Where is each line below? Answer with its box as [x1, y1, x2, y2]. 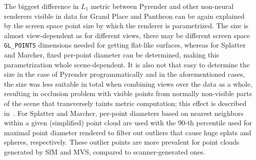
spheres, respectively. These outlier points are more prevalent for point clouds [4, 137, 240, 147]
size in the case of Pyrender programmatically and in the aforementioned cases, [4, 69, 245, 79]
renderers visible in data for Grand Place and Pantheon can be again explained [4, 10, 245, 21]
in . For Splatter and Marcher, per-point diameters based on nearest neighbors [4, 107, 244, 118]
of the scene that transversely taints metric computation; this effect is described [4, 98, 247, 108]
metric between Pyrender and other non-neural [91, 1, 234, 11]
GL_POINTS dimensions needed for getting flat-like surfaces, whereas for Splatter [4, 40, 246, 50]
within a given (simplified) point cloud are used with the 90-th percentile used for [4, 117, 253, 128]
